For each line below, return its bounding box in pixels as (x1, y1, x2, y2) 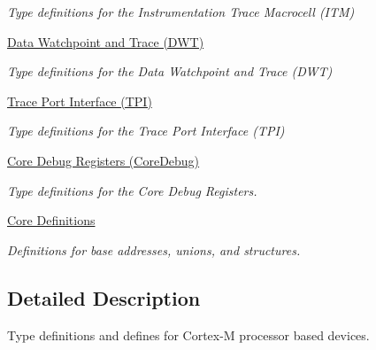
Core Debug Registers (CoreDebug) (7, 151, 200, 169)
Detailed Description (7, 284, 201, 311)
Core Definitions (7, 211, 96, 229)
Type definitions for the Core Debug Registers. (7, 181, 257, 199)
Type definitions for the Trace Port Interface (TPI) (7, 121, 285, 140)
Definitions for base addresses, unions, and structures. (7, 240, 301, 259)
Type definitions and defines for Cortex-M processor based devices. (7, 325, 370, 344)
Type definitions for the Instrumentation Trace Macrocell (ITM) (7, 3, 355, 20)
